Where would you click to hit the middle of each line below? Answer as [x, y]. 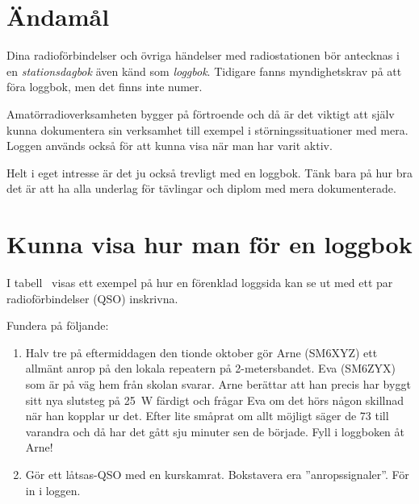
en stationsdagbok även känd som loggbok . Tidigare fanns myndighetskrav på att [204, 71]
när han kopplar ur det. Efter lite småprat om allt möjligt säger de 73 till [207, 416]
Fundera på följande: [58, 325]
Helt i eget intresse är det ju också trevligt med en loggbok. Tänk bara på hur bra [209, 172]
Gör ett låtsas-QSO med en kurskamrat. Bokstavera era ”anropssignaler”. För [217, 474]
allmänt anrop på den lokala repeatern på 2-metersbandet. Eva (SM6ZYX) [210, 368]
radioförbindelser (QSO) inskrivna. [92, 298]
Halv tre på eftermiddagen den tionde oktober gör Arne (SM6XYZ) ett [201, 352]
